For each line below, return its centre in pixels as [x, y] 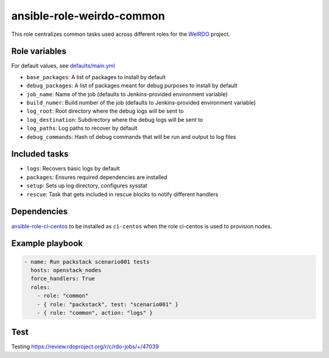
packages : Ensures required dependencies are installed [97, 177]
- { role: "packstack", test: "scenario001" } [108, 304]
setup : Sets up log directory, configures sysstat [87, 186]
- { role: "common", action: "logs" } [95, 313]
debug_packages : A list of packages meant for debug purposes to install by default [132, 86]
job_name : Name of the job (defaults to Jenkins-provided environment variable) [127, 94]
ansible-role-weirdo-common [88, 16]
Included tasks [40, 154]
